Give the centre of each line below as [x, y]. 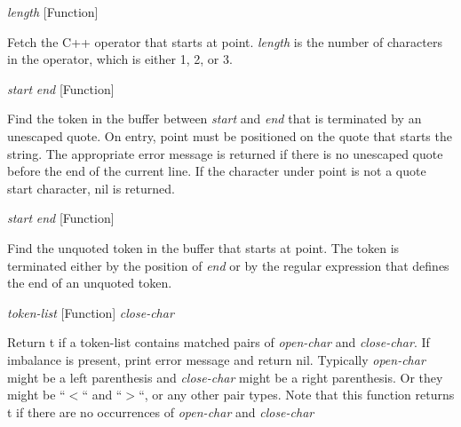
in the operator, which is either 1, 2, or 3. [120, 59]
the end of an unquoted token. [90, 283]
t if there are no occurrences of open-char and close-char [161, 411]
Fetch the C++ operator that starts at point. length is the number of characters [225, 41]
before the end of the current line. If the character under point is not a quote [217, 171]
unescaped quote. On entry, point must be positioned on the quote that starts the [230, 135]
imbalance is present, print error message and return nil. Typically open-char [216, 359]
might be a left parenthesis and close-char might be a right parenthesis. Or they [225, 377]
